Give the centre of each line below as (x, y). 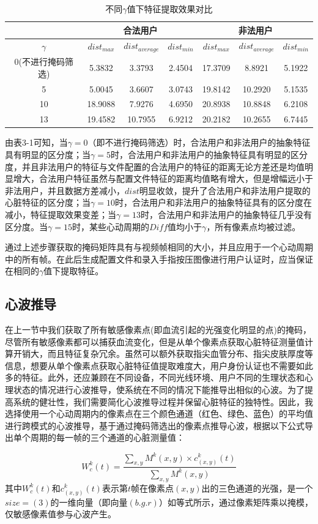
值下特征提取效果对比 (170, 9)
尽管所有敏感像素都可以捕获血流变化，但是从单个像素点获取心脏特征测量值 (155, 341)
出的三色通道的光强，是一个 (257, 488)
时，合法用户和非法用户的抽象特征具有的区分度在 (213, 202)
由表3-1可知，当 (36, 142)
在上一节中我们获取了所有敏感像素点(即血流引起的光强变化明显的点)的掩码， (158, 330)
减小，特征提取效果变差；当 (61, 214)
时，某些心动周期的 (110, 226)
